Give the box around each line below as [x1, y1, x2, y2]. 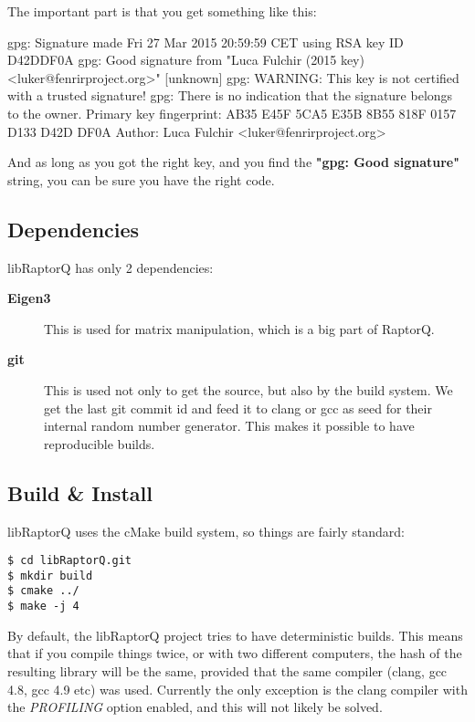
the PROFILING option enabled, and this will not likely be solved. [7, 697, 383, 717]
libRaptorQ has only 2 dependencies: [7, 257, 214, 277]
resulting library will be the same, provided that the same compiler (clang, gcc [7, 661, 448, 680]
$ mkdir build [7, 569, 93, 582]
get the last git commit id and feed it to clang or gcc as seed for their [44, 398, 432, 417]
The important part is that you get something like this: [7, 2, 317, 20]
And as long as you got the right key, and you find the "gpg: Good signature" [7, 152, 459, 172]
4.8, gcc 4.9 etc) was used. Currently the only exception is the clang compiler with [7, 679, 468, 698]
